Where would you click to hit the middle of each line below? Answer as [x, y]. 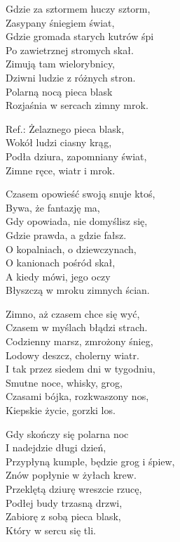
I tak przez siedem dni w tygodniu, [81, 369]
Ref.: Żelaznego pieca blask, [65, 128]
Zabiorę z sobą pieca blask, [63, 516]
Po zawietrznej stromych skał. [70, 50]
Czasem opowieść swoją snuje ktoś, [81, 194]
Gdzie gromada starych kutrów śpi [80, 36]
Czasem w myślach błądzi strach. [77, 327]
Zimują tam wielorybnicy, [61, 64]
